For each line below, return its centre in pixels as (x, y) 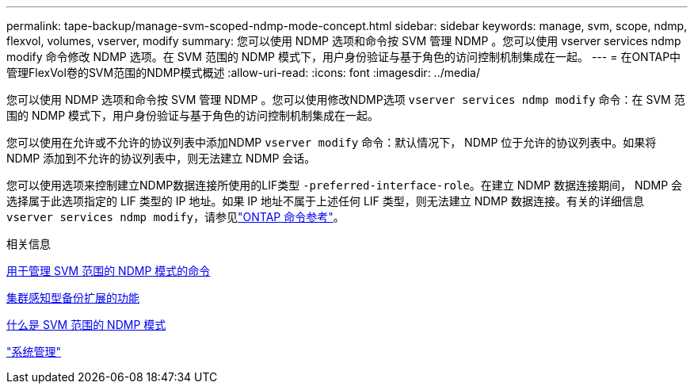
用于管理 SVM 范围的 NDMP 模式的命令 (109, 271)
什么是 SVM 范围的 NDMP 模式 (86, 325)
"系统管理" (34, 352)
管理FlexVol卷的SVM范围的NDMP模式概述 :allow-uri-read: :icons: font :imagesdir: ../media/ (244, 73)
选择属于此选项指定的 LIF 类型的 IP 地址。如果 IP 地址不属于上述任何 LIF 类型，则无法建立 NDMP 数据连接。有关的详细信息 (325, 201)
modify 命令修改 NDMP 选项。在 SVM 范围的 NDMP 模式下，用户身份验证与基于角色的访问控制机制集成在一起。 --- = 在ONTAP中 (344, 57)
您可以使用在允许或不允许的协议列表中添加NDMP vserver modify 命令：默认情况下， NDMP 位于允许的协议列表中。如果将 (332, 142)
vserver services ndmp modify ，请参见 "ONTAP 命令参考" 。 (175, 217)
